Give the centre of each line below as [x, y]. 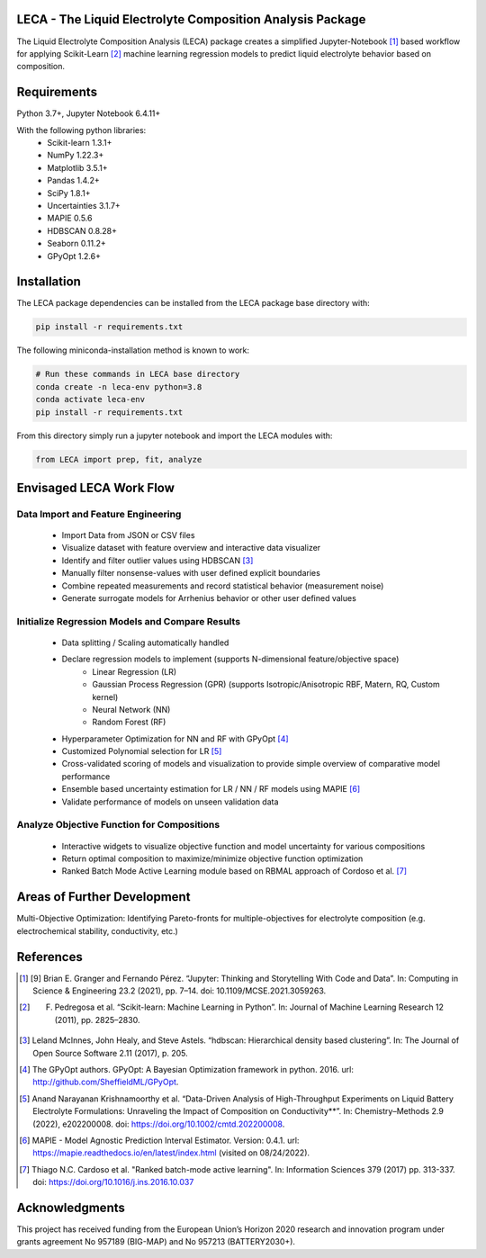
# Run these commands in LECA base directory [138, 374]
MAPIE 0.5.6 [70, 218]
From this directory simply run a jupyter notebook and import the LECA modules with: [175, 436]
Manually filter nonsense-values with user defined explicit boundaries [191, 573]
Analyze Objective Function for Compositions [118, 825]
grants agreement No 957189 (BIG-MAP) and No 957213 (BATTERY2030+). [156, 1242]
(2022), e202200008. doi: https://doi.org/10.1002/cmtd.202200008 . [159, 1124]
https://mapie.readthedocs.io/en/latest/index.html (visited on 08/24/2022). [171, 1153]
